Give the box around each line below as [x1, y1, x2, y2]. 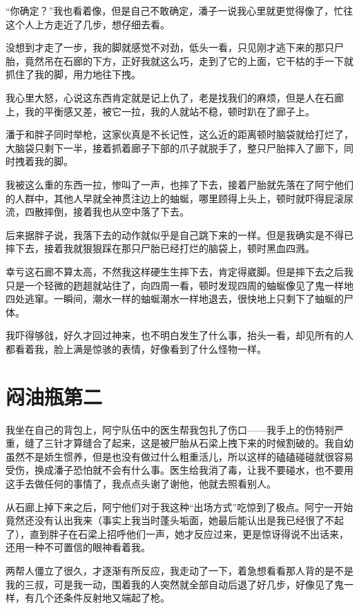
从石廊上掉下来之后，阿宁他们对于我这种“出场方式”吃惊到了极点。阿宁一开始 [6, 499, 353, 514]
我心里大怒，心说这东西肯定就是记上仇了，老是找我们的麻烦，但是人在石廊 [6, 90, 344, 104]
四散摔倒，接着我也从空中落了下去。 [24, 204, 189, 219]
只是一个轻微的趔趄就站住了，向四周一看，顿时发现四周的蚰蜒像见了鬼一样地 [6, 278, 353, 292]
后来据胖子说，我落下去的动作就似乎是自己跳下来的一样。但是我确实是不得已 [6, 227, 353, 242]
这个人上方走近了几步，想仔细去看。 [6, 17, 170, 31]
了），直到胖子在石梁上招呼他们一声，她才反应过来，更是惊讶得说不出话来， [6, 526, 349, 541]
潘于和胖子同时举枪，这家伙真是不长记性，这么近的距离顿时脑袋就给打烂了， [6, 127, 353, 142]
